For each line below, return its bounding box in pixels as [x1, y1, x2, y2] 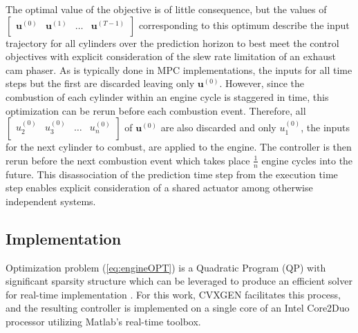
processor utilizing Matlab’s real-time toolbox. [6, 314, 201, 328]
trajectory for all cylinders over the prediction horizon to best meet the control [6, 35, 339, 50]
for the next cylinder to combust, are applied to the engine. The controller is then [6, 140, 352, 154]
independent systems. [6, 193, 96, 208]
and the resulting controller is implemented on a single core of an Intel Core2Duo [6, 301, 350, 315]
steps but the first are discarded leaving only [6, 76, 195, 91]
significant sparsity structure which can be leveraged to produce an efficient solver [6, 274, 352, 288]
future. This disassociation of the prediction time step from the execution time [6, 166, 338, 181]
